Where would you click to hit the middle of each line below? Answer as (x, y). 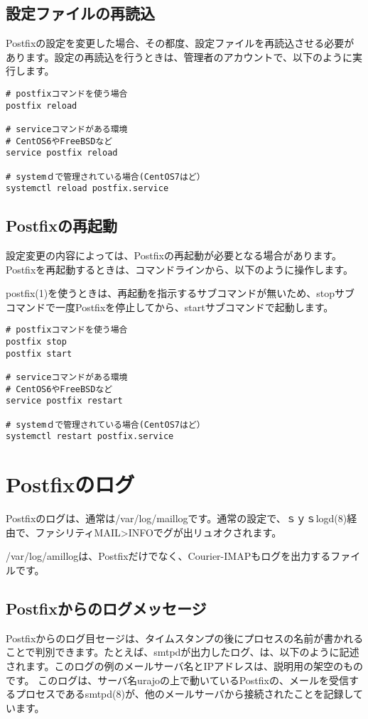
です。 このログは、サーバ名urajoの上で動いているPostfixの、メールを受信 (177, 680)
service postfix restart (64, 401)
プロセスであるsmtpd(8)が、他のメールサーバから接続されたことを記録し (184, 694)
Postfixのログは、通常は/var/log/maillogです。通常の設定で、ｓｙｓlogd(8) (177, 518)
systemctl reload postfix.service (87, 189)
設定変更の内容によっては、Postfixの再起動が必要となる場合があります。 (174, 255)
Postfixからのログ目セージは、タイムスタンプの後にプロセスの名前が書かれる (185, 638)
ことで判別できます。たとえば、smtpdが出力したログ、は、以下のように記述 (183, 652)
